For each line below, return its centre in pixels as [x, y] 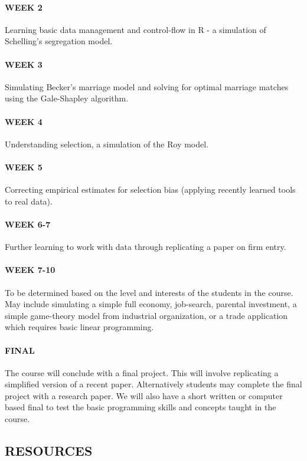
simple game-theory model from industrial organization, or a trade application [146, 315]
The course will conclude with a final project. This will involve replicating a [142, 372]
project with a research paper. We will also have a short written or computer [144, 395]
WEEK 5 [24, 167]
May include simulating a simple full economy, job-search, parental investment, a [151, 304]
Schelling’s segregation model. [59, 41]
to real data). [29, 201]
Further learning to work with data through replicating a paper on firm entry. [146, 247]
